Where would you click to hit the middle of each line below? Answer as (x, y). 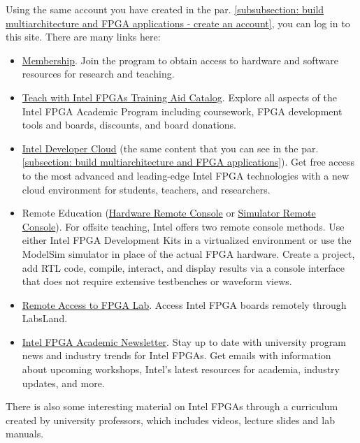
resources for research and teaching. (98, 74)
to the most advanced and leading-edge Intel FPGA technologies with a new (186, 175)
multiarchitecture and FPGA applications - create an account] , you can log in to (178, 23)
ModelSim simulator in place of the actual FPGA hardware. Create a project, (188, 253)
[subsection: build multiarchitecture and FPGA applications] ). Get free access (188, 162)
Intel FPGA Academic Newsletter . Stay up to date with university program (184, 341)
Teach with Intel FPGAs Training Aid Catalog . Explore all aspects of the (179, 97)
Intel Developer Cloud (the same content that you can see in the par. (170, 148)
